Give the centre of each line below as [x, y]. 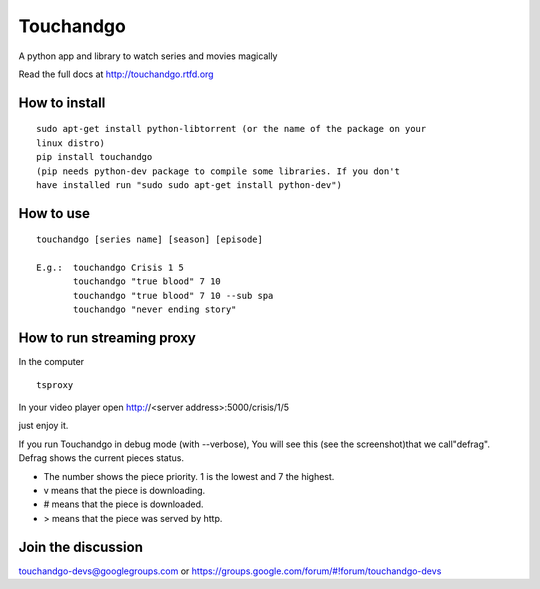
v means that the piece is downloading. [124, 490]
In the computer [51, 362]
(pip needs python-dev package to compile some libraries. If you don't [218, 171]
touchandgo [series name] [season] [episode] [150, 239]
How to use [54, 213]
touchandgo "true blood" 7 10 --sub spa [173, 295]
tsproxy [55, 384]
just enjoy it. [43, 426]
